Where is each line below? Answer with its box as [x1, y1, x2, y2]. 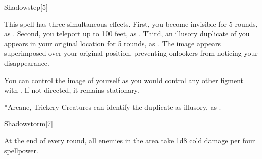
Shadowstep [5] [4, 2, 48, 12]
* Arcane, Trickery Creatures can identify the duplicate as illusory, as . [4, 101, 221, 112]
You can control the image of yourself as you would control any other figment [4, 74, 243, 85]
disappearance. [4, 57, 49, 68]
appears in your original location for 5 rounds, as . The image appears [4, 38, 221, 48]
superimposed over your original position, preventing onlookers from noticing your [4, 48, 258, 58]
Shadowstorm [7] [4, 118, 53, 129]
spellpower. [4, 145, 38, 155]
